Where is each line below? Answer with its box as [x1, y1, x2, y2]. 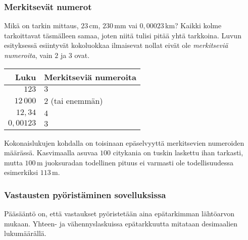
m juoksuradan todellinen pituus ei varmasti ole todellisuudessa [36, 157, 234, 167]
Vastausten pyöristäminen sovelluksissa [4, 188, 166, 201]
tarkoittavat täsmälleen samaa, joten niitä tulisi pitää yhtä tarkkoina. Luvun [4, 30, 241, 40]
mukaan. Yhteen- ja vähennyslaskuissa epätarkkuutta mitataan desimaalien [4, 218, 238, 228]
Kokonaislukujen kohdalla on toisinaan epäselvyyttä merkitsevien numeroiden [4, 137, 244, 148]
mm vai [114, 20, 137, 31]
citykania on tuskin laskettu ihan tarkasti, [113, 147, 243, 158]
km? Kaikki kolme [165, 20, 222, 31]
